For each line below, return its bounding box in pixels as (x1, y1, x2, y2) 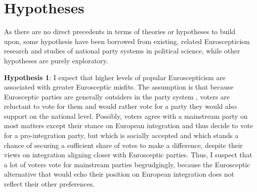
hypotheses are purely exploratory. (4, 55, 108, 65)
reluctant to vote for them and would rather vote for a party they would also (4, 101, 237, 111)
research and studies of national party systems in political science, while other (4, 46, 240, 56)
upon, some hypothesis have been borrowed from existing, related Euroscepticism (4, 36, 250, 46)
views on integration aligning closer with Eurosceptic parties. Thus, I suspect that (4, 149, 253, 160)
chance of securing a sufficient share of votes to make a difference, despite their (4, 140, 243, 150)
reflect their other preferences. (4, 179, 95, 189)
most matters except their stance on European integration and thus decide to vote (4, 120, 253, 131)
